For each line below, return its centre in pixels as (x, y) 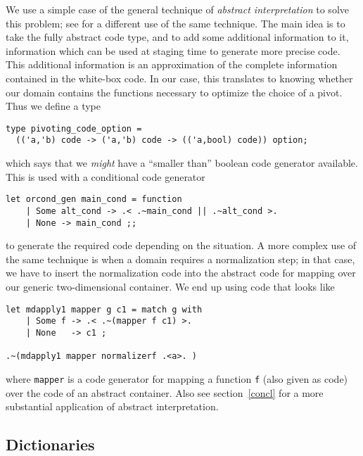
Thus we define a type (53, 106)
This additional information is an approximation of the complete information (172, 64)
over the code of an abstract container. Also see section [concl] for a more (165, 392)
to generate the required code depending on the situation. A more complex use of (181, 245)
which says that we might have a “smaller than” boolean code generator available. (182, 163)
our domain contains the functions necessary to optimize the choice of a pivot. (174, 92)
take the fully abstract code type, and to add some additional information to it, (177, 37)
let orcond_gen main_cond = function (94, 199)
